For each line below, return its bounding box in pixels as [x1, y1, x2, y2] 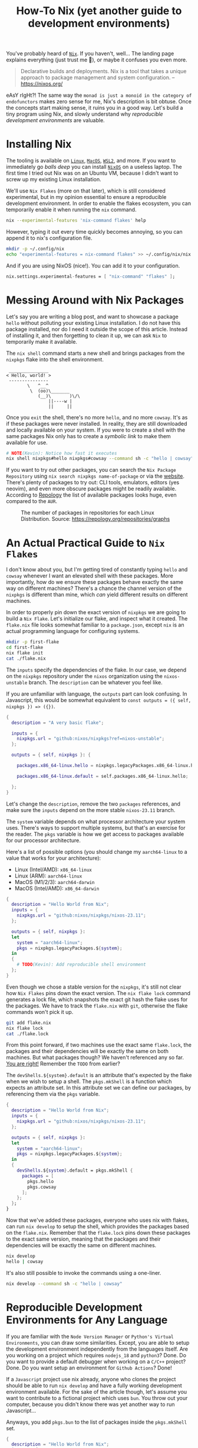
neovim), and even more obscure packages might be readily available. [6, 485, 177, 493]
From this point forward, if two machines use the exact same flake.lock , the [6, 1041, 192, 1049]
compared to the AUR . [6, 498, 58, 505]
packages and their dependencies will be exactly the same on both [6, 1048, 169, 1055]
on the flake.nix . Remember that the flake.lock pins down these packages [6, 1230, 190, 1236]
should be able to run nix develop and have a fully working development [6, 1382, 183, 1389]
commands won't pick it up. [6, 1008, 74, 1015]
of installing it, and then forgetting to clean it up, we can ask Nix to [6, 332, 167, 339]
